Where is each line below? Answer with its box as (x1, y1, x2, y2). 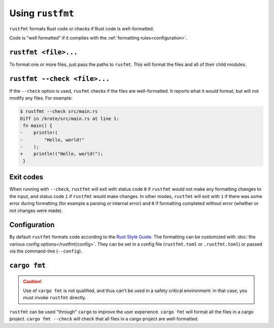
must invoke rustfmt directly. (23, 295, 86, 301)
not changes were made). (9, 208, 63, 214)
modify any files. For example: (9, 95, 73, 101)
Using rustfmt (9, 8, 75, 19)
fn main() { (23, 122, 53, 129)
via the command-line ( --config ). (9, 248, 82, 254)
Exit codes (9, 173, 44, 182)
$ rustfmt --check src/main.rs (20, 109, 98, 114)
